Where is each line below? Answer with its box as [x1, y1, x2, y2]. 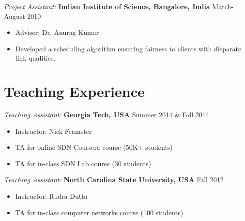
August [4, 11, 25, 21]
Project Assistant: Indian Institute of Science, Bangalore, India [4, 1, 210, 11]
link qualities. [15, 53, 56, 63]
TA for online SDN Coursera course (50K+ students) [15, 142, 173, 152]
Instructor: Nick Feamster [15, 126, 92, 136]
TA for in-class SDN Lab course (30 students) [15, 158, 151, 168]
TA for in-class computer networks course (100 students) [15, 207, 184, 217]
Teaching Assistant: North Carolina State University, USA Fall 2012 [4, 174, 224, 185]
